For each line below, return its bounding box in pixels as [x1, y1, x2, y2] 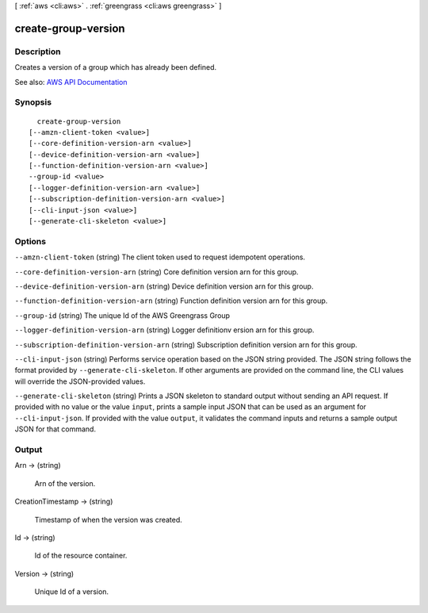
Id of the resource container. [34, 551, 128, 561]
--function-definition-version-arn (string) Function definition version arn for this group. [14, 296, 328, 305]
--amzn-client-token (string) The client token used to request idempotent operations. [14, 252, 305, 262]
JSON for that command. [14, 424, 97, 434]
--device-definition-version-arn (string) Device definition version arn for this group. [14, 282, 314, 291]
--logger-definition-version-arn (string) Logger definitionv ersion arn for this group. [14, 325, 315, 335]
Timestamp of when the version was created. [34, 515, 182, 524]
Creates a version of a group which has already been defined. [14, 63, 217, 72]
